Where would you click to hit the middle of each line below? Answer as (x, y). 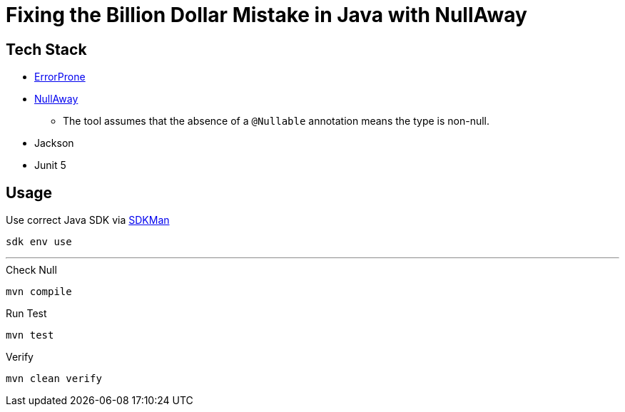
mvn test (30, 335)
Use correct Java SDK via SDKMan (88, 220)
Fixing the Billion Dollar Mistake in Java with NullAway (266, 15)
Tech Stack (46, 49)
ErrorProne (60, 77)
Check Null (31, 270)
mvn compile (39, 292)
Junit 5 (50, 165)
